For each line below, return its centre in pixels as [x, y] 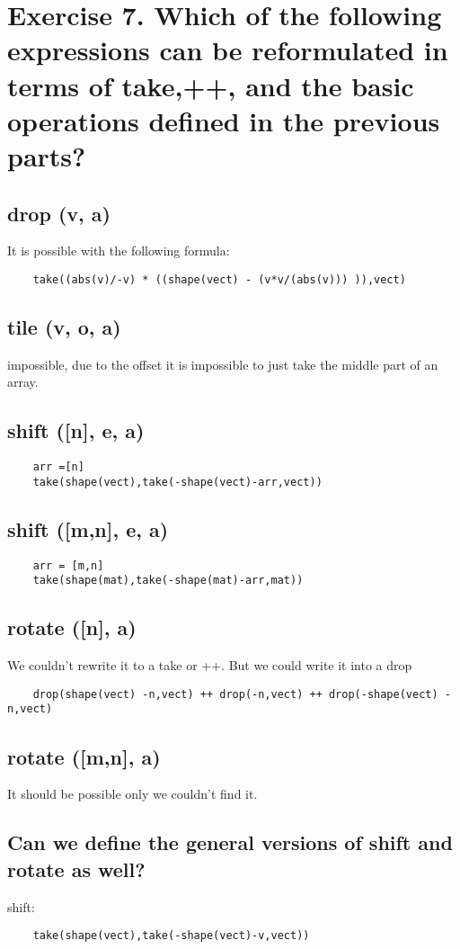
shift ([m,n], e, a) [88, 528]
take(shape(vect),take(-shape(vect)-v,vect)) [171, 936]
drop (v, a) [59, 213]
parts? [47, 155]
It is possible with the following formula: [119, 251]
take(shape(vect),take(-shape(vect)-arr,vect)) [177, 482]
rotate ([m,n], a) [84, 756]
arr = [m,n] [68, 565]
